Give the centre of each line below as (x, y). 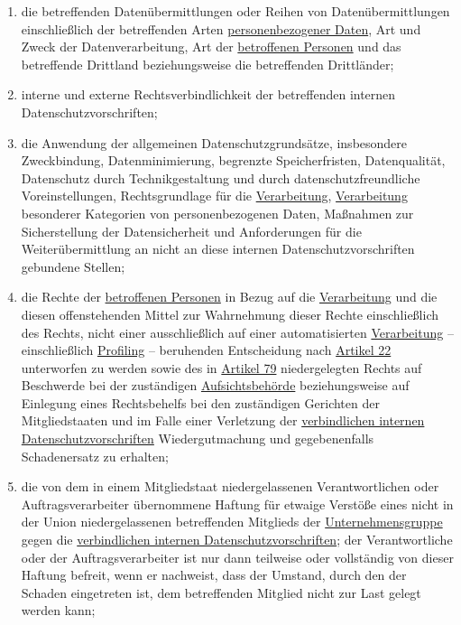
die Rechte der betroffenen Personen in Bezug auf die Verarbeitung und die (229, 297)
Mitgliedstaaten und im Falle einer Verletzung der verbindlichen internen (223, 420)
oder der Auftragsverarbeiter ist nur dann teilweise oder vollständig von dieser (237, 557)
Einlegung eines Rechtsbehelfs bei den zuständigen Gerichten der (200, 402)
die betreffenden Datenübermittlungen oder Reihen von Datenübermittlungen (235, 11)
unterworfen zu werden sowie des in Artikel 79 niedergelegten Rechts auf (221, 367)
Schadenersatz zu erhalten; (95, 456)
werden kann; (58, 610)
